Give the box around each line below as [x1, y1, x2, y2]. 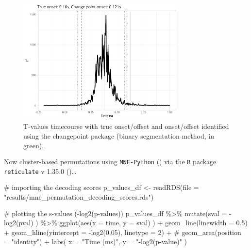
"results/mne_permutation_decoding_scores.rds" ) [4, 192, 154, 202]
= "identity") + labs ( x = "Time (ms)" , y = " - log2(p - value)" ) [4, 236, 187, 247]
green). [23, 140, 44, 150]
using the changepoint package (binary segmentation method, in [23, 130, 214, 141]
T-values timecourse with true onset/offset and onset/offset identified [23, 121, 229, 131]
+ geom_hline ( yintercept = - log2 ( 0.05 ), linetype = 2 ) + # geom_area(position [4, 227, 241, 237]
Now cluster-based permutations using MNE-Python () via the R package [4, 156, 217, 167]
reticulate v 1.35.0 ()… [4, 166, 77, 176]
